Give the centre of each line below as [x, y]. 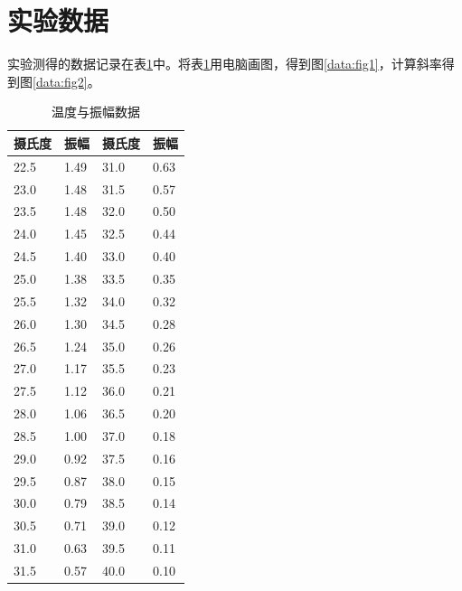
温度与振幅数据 [96, 112]
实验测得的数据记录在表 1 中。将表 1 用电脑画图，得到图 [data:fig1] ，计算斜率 [225, 64]
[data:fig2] [60, 81]
